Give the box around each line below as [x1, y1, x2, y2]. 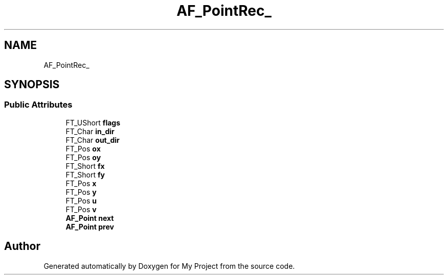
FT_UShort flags [65, 118, 120, 127]
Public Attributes [4, 99, 73, 110]
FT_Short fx [65, 161, 105, 170]
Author [4, 240, 40, 253]
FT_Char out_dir [65, 135, 120, 144]
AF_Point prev [65, 222, 114, 231]
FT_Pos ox [65, 144, 101, 153]
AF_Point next [65, 213, 114, 222]
